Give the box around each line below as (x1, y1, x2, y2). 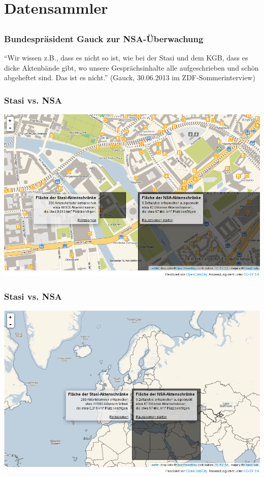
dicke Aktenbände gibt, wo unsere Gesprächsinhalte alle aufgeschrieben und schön (4, 62, 259, 73)
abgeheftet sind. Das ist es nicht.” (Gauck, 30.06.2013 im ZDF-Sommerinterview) (4, 72, 255, 83)
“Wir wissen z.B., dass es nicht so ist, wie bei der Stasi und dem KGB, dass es (4, 52, 248, 63)
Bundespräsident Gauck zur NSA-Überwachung (4, 32, 204, 45)
